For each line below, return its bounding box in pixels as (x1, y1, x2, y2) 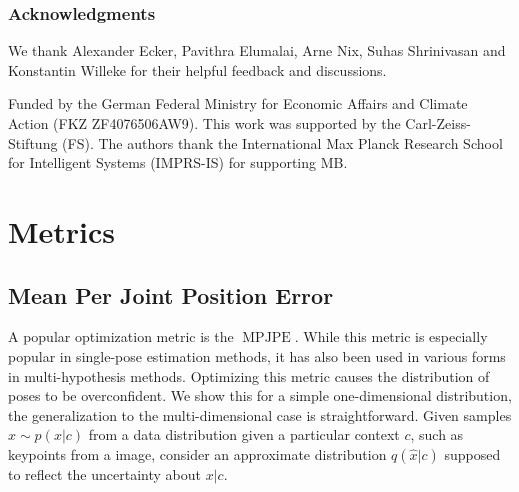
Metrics (8, 210, 116, 251)
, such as (410, 424, 464, 445)
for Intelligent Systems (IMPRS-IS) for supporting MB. (8, 152, 348, 173)
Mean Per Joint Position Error (8, 279, 334, 310)
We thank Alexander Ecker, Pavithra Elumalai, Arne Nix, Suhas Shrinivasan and (8, 40, 506, 61)
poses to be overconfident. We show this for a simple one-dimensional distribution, (8, 385, 512, 406)
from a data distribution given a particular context (88, 424, 400, 445)
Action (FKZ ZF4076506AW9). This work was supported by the (8, 113, 401, 133)
